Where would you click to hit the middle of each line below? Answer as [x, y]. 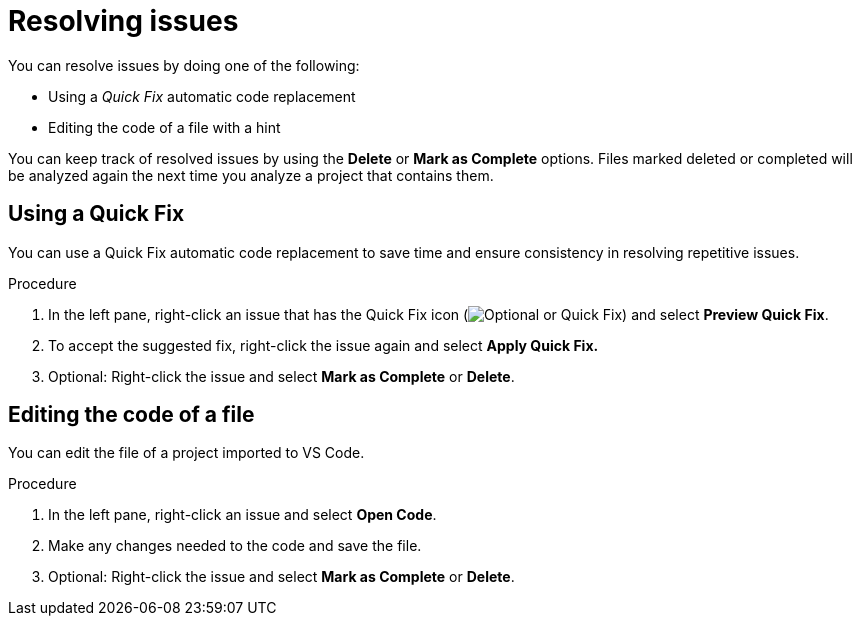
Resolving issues [123, 21]
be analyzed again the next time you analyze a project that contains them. [251, 175]
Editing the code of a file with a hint [164, 127]
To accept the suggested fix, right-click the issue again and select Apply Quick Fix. [323, 345]
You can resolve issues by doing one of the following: [184, 65]
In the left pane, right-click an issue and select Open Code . [242, 515]
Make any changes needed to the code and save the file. [235, 546]
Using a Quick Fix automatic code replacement [202, 96]
